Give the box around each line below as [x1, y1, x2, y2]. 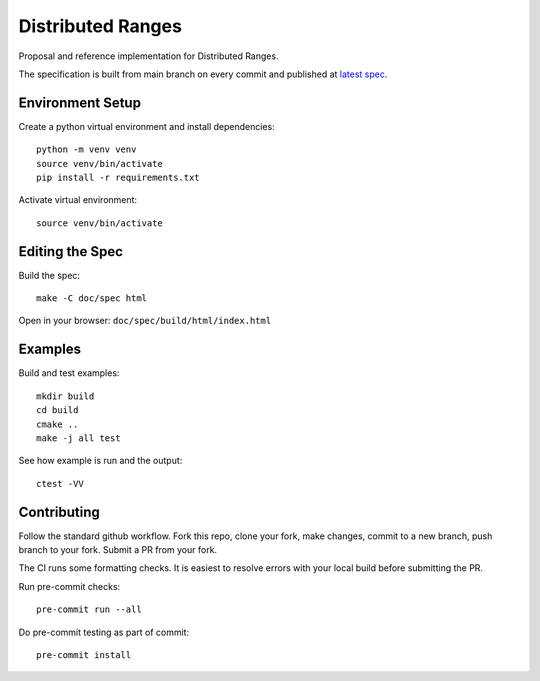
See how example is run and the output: [18, 455, 183, 467]
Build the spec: [18, 269, 80, 281]
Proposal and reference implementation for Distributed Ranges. [18, 50, 279, 62]
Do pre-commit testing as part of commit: [18, 626, 190, 638]
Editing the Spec [18, 243, 124, 260]
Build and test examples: [18, 367, 120, 379]
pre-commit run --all [36, 604, 142, 615]
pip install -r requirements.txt [36, 172, 200, 184]
